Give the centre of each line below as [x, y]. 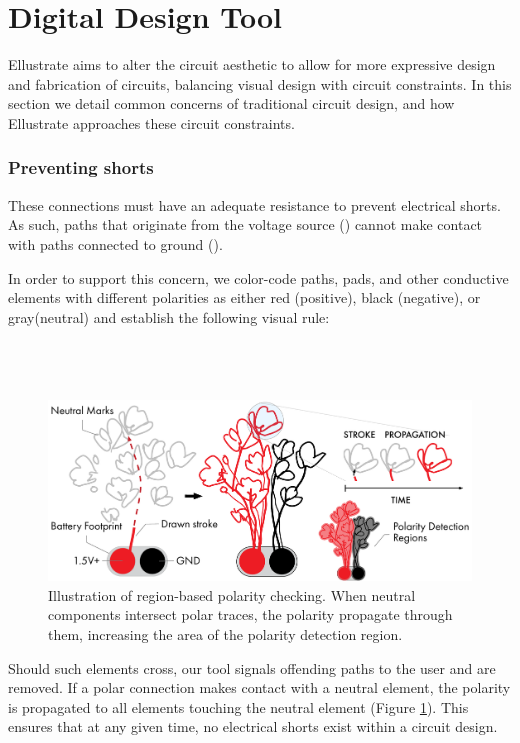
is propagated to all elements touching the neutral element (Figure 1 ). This [238, 706]
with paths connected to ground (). [115, 243]
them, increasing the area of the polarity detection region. [225, 633]
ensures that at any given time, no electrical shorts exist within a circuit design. [253, 726]
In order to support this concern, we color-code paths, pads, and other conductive [258, 277]
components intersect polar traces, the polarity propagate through [250, 614]
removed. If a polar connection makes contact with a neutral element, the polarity [259, 687]
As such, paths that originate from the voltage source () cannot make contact [245, 224]
